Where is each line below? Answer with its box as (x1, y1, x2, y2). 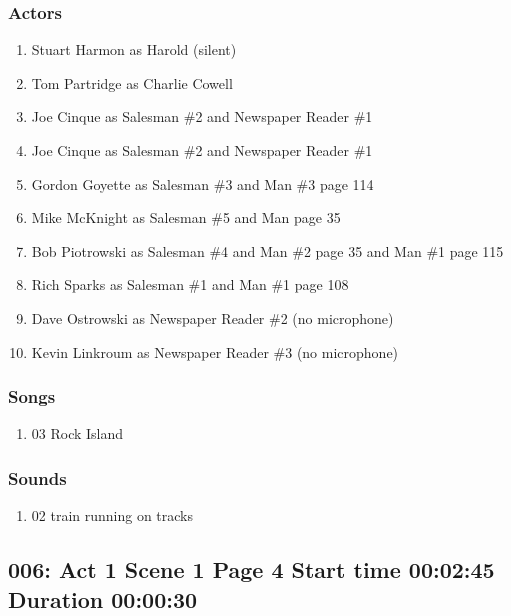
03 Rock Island (31, 423, 124, 444)
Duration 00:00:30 (8, 583, 198, 614)
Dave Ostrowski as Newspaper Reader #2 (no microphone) (31, 307, 394, 328)
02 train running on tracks (31, 505, 194, 526)
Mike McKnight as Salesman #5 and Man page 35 (31, 207, 341, 228)
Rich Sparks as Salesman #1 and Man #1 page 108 (31, 274, 349, 295)
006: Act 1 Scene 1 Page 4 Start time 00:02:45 (8, 554, 495, 585)
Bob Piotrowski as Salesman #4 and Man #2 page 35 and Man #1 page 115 (31, 240, 504, 261)
